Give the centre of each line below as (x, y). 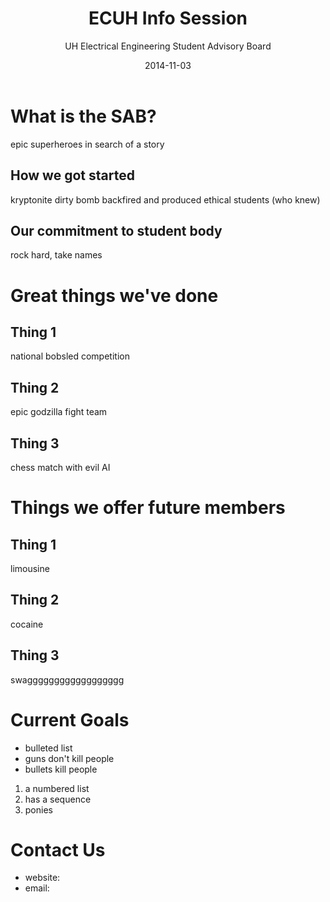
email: (37, 888)
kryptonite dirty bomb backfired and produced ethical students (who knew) (165, 199)
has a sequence (58, 799)
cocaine (27, 624)
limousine (30, 568)
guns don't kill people (69, 758)
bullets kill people (61, 769)
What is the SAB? (83, 116)
